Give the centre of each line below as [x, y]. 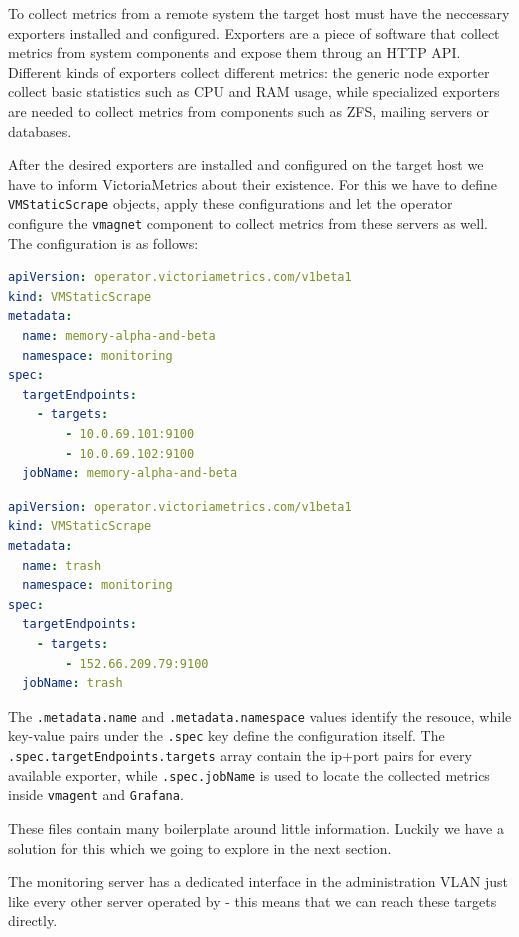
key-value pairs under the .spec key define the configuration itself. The [226, 735]
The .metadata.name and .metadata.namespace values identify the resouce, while [260, 715]
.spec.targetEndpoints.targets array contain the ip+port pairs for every [240, 755]
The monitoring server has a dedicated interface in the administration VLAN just [258, 881]
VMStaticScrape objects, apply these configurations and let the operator [230, 203]
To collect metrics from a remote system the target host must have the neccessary [259, 13]
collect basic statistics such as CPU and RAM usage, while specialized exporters [254, 91]
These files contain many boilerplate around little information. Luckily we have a [256, 828]
